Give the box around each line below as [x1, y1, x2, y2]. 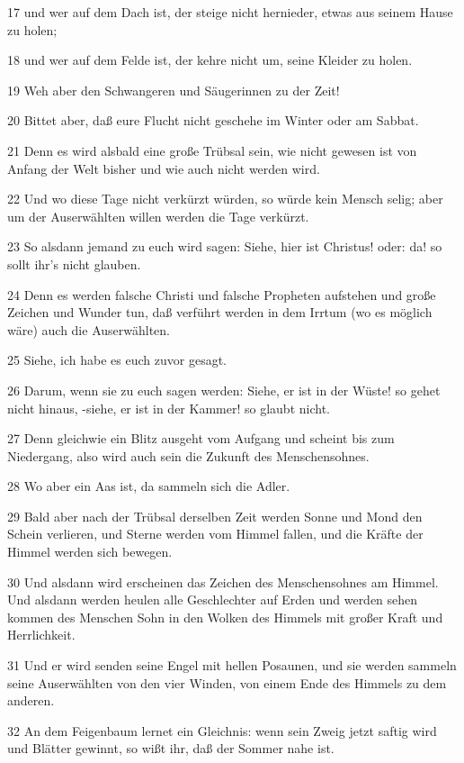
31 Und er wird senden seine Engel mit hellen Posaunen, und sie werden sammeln [7, 656, 457, 675]
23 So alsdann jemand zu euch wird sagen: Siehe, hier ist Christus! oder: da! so [7, 237, 442, 256]
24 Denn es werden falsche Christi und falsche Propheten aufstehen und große [7, 285, 436, 304]
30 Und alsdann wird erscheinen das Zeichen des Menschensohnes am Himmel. [7, 572, 439, 591]
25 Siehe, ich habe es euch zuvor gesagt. [7, 350, 227, 369]
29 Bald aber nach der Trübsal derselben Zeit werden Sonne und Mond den [7, 506, 423, 525]
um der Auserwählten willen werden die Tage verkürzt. [7, 206, 309, 225]
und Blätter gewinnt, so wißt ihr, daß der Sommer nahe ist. [7, 739, 335, 758]
